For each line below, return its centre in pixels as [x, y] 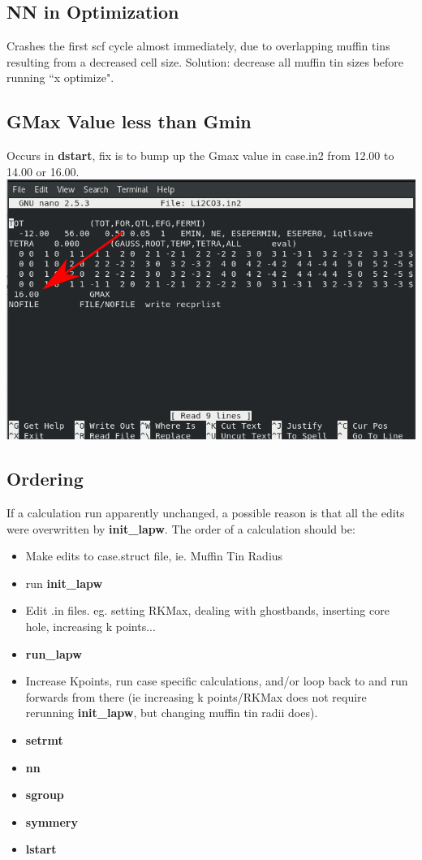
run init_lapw [64, 583]
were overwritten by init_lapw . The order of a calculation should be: [181, 528]
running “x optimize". [60, 78]
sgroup [45, 795]
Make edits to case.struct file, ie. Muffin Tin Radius [154, 556]
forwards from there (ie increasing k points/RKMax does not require [196, 696]
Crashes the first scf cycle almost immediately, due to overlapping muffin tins [198, 46]
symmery [52, 821]
